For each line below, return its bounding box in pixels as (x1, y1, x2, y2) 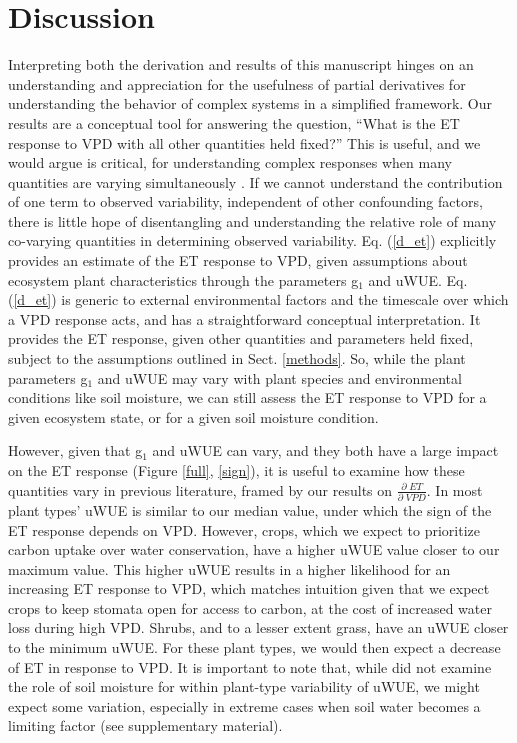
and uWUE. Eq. (368, 269, 468, 290)
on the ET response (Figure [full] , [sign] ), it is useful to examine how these (8, 460, 465, 480)
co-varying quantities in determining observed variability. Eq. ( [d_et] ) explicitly (8, 230, 497, 251)
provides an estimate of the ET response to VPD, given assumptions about (8, 250, 468, 271)
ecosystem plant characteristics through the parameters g (8, 269, 359, 290)
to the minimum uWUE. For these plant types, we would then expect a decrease (8, 637, 501, 658)
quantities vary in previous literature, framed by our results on (8, 479, 393, 500)
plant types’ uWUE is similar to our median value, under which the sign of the (8, 499, 492, 520)
